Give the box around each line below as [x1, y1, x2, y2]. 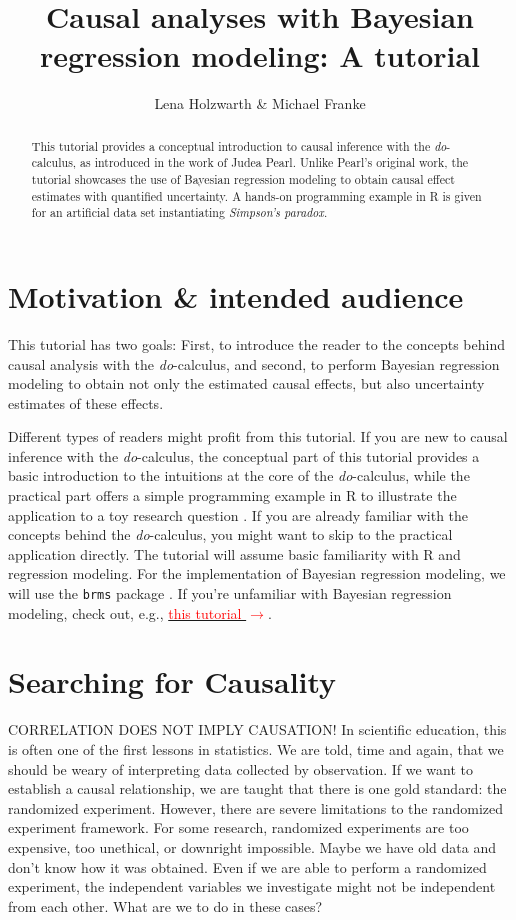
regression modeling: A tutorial [39, 35, 481, 76]
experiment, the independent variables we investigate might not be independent [8, 876, 496, 897]
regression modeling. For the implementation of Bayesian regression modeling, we [8, 563, 506, 584]
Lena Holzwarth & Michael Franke [154, 93, 366, 114]
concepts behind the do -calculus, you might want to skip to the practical [8, 524, 453, 545]
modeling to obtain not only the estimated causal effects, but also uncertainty [8, 373, 485, 394]
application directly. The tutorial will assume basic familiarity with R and [8, 543, 461, 564]
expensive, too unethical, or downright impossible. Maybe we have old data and [8, 836, 496, 857]
